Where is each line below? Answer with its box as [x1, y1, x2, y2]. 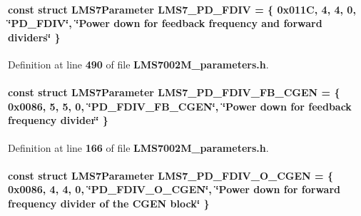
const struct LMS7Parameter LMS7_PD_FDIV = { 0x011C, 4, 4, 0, [8, 1, 356, 16]
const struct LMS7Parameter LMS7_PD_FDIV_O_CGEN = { [8, 168, 333, 182]
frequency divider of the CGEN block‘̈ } [8, 195, 210, 210]
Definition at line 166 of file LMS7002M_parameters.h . [8, 140, 269, 155]
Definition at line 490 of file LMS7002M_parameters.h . [8, 56, 269, 71]
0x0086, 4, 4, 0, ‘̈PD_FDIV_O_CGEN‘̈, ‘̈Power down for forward [8, 182, 340, 197]
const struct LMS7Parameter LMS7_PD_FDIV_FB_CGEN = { [8, 85, 340, 100]
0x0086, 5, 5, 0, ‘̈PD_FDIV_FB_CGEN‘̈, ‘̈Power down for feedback [8, 98, 352, 113]
